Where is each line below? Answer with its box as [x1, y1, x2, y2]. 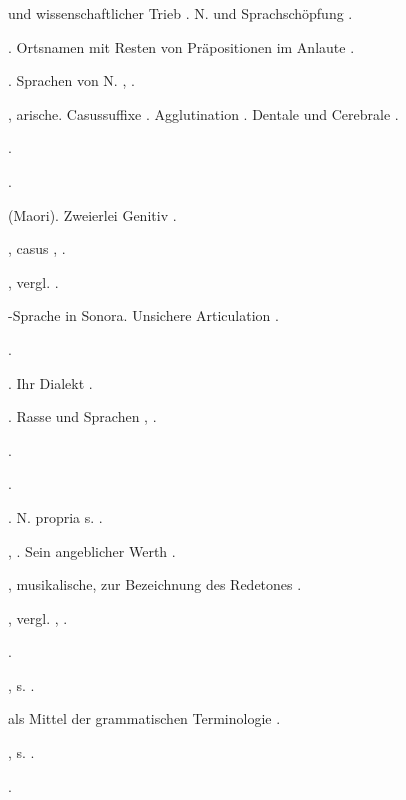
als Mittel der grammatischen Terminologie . [8, 708, 281, 729]
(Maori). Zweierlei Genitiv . [8, 204, 177, 225]
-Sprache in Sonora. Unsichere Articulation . [8, 305, 279, 326]
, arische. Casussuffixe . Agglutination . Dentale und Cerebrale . [8, 103, 399, 124]
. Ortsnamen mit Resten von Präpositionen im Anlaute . [8, 36, 355, 57]
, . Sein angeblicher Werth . [8, 540, 176, 561]
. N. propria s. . [8, 506, 103, 527]
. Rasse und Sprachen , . [8, 406, 157, 427]
